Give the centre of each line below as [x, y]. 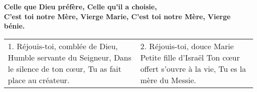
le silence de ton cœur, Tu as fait [65, 68]
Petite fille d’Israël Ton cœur [190, 57]
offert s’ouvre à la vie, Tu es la [193, 68]
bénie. [15, 26]
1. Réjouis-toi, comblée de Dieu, [63, 46]
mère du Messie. [168, 80]
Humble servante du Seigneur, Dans [70, 57]
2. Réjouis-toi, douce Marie [187, 46]
